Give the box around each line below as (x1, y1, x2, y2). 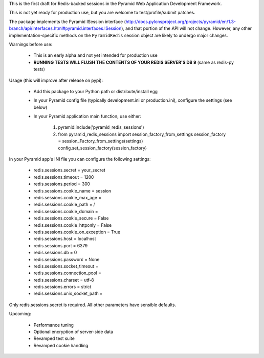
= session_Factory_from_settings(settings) (58, 138, 143, 144)
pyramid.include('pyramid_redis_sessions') (58, 124, 144, 130)
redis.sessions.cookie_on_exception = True (33, 229, 121, 235)
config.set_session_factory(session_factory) (58, 145, 147, 151)
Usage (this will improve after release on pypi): (9, 77, 103, 83)
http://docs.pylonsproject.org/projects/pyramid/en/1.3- (125, 19, 236, 24)
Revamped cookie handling (33, 342, 88, 348)
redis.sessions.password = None (33, 256, 100, 262)
